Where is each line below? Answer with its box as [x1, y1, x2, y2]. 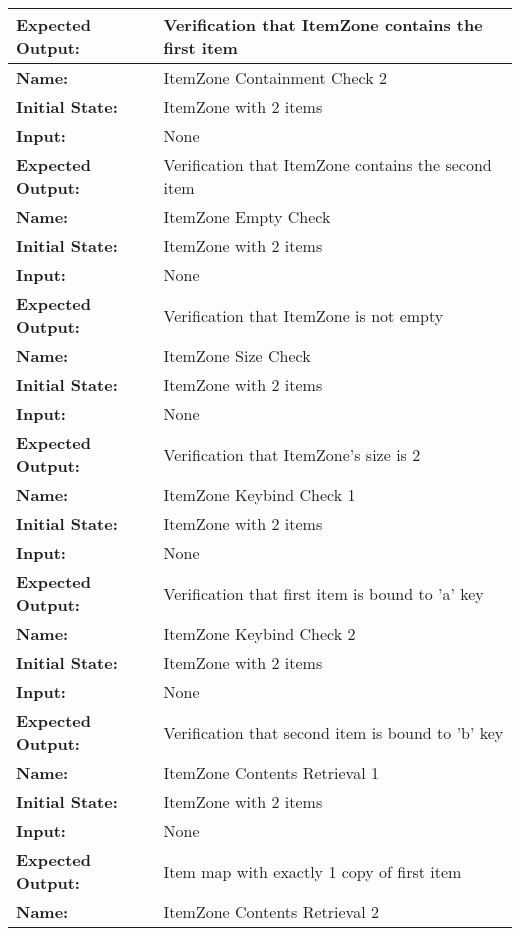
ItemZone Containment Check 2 [163, 66, 388, 89]
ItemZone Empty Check [163, 205, 331, 228]
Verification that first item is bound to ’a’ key [163, 581, 484, 605]
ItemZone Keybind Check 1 [163, 483, 356, 506]
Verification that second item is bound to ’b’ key [163, 720, 504, 744]
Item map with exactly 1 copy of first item [163, 859, 462, 883]
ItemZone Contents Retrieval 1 [163, 761, 379, 784]
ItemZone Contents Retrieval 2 [163, 900, 379, 923]
